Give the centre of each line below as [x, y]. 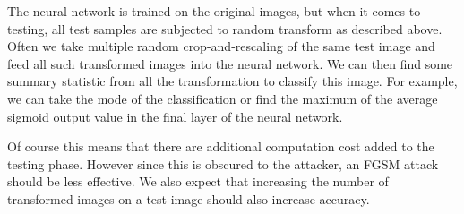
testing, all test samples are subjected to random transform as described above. [225, 28]
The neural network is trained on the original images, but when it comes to [214, 11]
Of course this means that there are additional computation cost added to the [221, 146]
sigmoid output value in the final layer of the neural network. [175, 116]
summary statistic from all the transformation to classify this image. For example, [232, 81]
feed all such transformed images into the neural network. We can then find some [230, 63]
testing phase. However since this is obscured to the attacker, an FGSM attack [223, 163]
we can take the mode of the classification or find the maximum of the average [223, 98]
